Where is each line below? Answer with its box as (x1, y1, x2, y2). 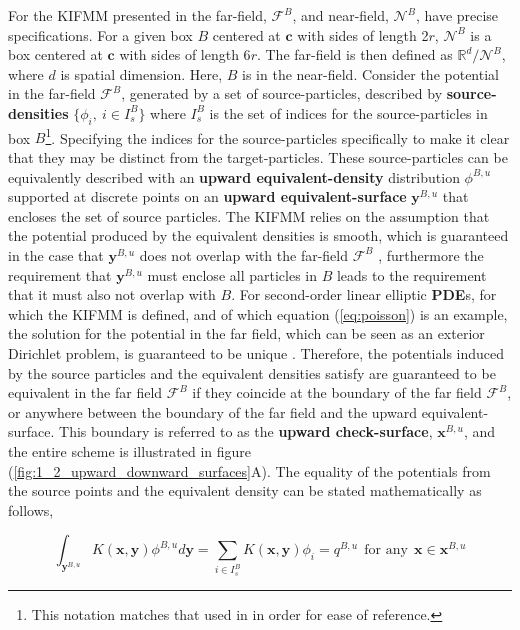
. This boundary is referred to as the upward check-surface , (50, 421, 433, 442)
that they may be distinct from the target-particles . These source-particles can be (8, 147, 508, 168)
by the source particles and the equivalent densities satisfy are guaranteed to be (8, 362, 496, 383)
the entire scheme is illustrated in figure (8, 440, 251, 461)
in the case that (8, 244, 104, 265)
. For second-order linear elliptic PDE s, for (231, 284, 497, 305)
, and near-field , (292, 5, 389, 25)
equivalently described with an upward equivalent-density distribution (8, 166, 460, 187)
